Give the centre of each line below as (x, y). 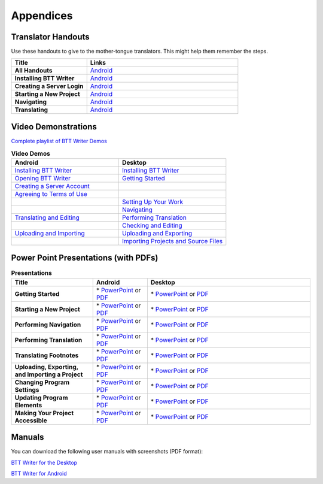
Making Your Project (44, 413)
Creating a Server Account (52, 186)
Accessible (31, 421)
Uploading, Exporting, (47, 367)
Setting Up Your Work (153, 202)
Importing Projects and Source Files (172, 241)
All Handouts (33, 71)
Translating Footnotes (47, 355)
